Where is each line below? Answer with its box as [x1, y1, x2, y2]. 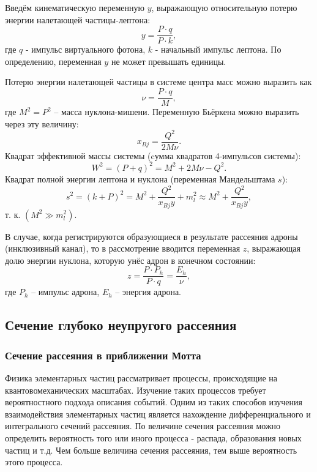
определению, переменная [5, 54, 102, 67]
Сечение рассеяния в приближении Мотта [5, 347, 201, 362]
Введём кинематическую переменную [5, 1, 144, 13]
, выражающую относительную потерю [151, 1, 297, 13]
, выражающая [247, 242, 300, 255]
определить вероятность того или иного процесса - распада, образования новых [5, 431, 302, 444]
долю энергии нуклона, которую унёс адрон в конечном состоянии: [5, 253, 256, 266]
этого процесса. [5, 455, 63, 468]
